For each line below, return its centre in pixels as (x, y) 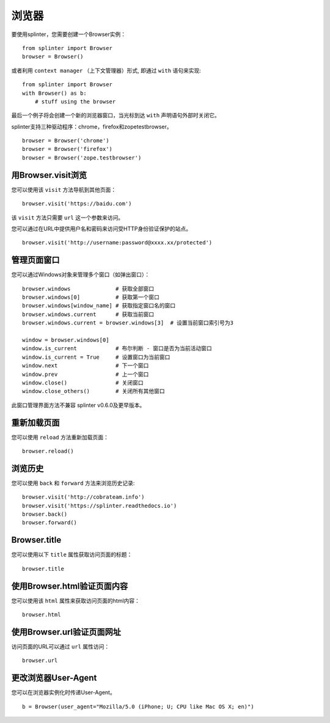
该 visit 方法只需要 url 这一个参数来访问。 (68, 218)
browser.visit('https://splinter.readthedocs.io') (100, 505)
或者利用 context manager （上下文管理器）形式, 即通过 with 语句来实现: (106, 70)
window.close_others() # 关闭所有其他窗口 (94, 391)
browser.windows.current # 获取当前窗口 (88, 314)
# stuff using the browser (75, 101)
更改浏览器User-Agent (54, 678)
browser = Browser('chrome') (66, 141)
